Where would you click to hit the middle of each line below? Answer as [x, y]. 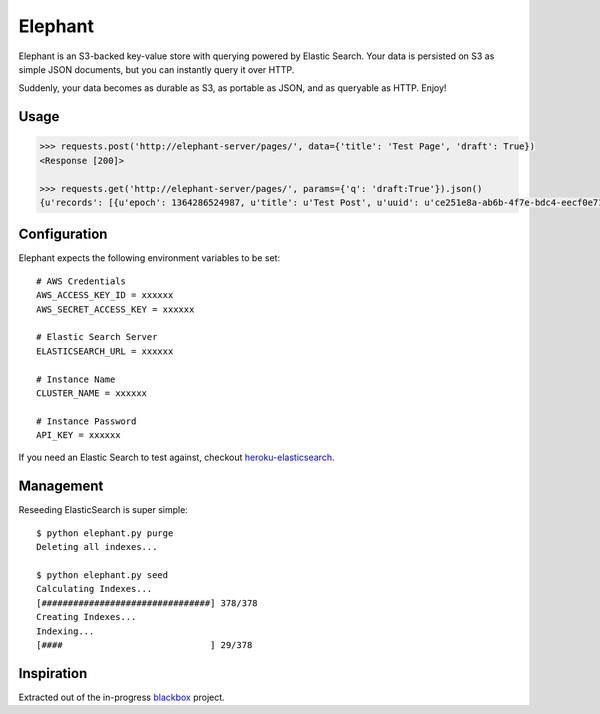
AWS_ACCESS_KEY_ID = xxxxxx [105, 295]
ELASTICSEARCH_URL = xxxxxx [105, 351]
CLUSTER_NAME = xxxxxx [92, 393]
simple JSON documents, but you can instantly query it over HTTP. [156, 69]
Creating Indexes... [86, 617]
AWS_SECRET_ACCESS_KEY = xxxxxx [115, 309]
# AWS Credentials [81, 281]
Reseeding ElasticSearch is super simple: [103, 510]
